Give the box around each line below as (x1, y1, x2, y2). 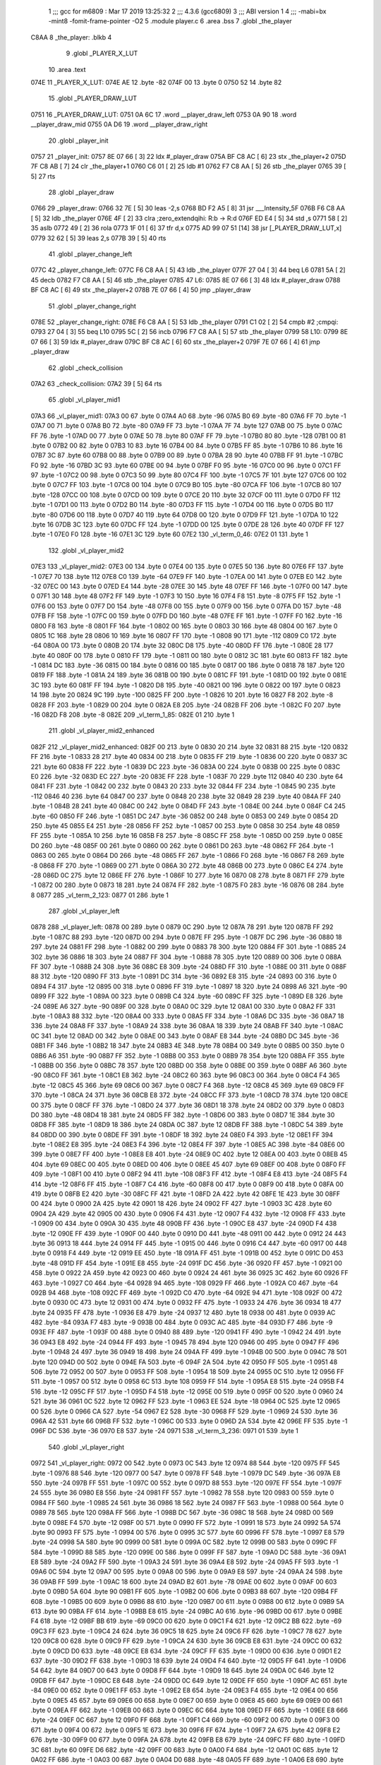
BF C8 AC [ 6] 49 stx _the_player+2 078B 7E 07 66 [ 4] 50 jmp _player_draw (30, 286, 251, 294)
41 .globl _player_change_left (48, 250, 133, 258)
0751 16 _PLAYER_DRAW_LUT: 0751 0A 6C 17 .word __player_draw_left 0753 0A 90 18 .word (30, 110, 297, 119)
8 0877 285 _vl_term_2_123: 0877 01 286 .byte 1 (30, 890, 169, 899)
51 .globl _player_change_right (48, 301, 137, 310)
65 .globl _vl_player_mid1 (48, 395, 121, 404)
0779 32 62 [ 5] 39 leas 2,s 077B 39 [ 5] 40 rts (30, 234, 167, 242)
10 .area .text (48, 65, 86, 73)
